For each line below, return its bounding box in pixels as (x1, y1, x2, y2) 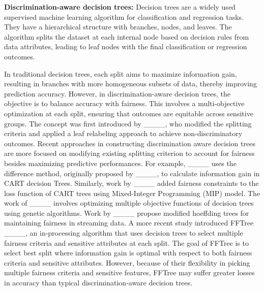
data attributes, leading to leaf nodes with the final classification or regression (4, 41, 247, 52)
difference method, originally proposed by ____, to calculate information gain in (4, 168, 260, 178)
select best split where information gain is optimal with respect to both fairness (4, 247, 252, 258)
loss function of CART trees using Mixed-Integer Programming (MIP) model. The (4, 187, 260, 198)
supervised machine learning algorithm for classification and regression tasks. (4, 11, 244, 22)
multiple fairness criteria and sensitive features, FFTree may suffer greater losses (4, 267, 255, 278)
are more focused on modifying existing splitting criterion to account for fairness (4, 148, 255, 158)
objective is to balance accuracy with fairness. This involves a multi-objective (4, 98, 245, 109)
